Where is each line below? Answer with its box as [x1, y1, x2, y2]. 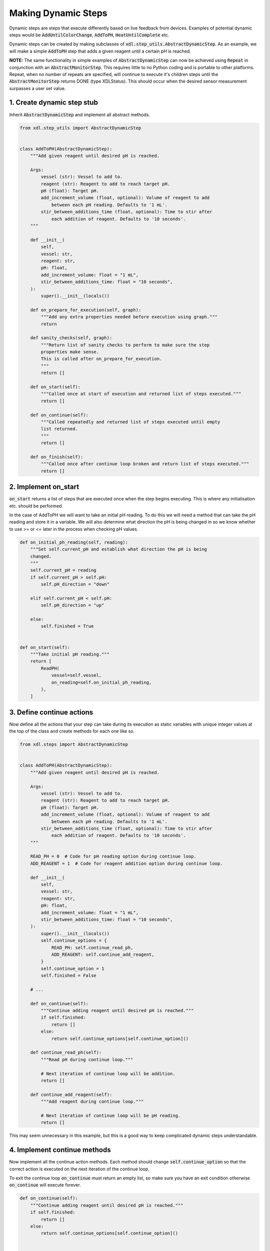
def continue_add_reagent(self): [30, 1091, 112, 1097]
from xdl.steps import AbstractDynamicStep [19, 742, 128, 748]
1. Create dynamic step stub [9, 98, 98, 107]
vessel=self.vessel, [51, 673, 102, 678]
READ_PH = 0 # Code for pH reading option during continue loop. [30, 854, 197, 859]
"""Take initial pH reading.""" [30, 652, 110, 657]
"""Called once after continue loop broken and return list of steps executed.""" [40, 461, 249, 467]
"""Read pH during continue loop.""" [40, 1056, 133, 1062]
